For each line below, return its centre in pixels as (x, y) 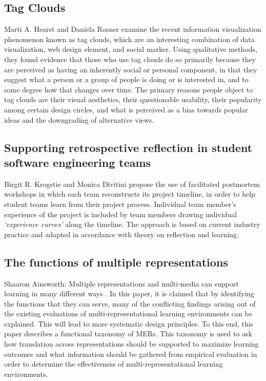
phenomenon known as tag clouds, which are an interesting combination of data (129, 39)
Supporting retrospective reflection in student (128, 147)
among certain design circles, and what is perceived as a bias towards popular (126, 109)
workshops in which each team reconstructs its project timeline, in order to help (130, 194)
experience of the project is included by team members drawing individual (121, 214)
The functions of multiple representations (116, 262)
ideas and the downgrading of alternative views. (79, 119)
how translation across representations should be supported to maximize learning (131, 344)
